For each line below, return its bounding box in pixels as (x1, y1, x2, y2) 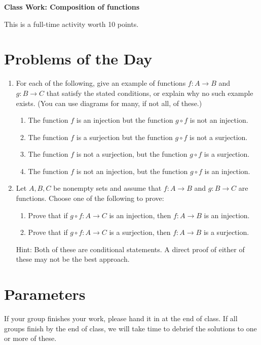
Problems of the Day (4, 48, 153, 69)
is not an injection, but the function (76, 165, 188, 176)
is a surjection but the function (76, 131, 173, 142)
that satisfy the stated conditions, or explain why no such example (46, 87, 253, 98)
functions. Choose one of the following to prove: (16, 193, 164, 203)
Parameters (4, 284, 86, 304)
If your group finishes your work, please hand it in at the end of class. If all (4, 313, 238, 324)
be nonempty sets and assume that (53, 183, 162, 193)
